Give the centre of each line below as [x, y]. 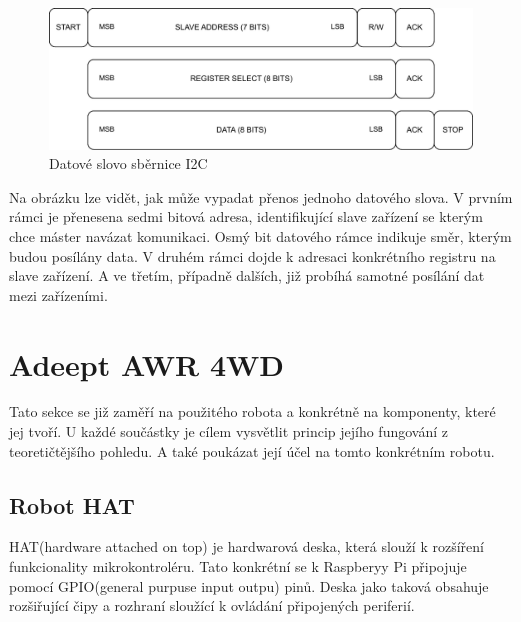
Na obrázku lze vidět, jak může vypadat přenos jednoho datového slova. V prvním [261, 196]
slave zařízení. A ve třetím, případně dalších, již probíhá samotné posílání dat [247, 275]
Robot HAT [72, 504]
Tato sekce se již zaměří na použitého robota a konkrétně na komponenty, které [252, 411]
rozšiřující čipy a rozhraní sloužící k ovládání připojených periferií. [212, 605]
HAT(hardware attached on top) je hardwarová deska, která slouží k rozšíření [246, 546]
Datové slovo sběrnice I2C [128, 163]
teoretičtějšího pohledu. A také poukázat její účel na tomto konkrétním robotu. [252, 450]
